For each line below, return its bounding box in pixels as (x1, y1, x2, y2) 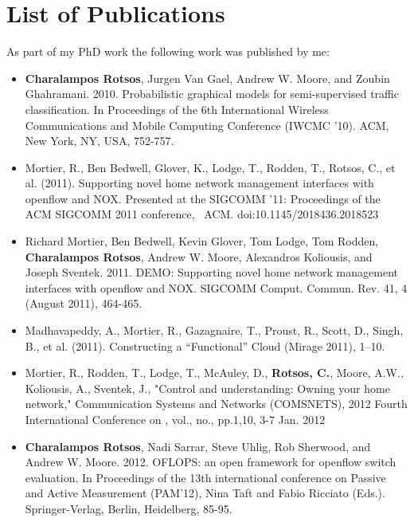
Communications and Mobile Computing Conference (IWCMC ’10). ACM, (25, 116, 389, 133)
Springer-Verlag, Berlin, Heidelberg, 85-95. (25, 500, 232, 516)
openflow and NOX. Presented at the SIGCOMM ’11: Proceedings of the (25, 190, 381, 206)
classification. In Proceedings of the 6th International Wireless (25, 100, 329, 117)
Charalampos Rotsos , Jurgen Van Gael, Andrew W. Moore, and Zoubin (25, 69, 390, 86)
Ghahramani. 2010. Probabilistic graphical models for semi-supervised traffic (25, 85, 399, 102)
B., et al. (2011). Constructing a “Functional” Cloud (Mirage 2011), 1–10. (25, 337, 385, 354)
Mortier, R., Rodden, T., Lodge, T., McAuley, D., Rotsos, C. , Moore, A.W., (25, 364, 404, 381)
